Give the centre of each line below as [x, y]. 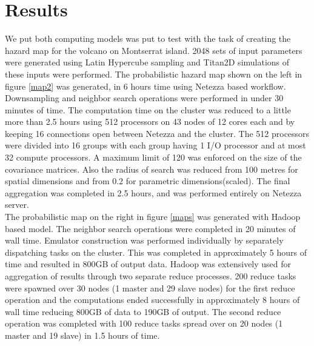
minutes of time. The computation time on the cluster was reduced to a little [148, 109]
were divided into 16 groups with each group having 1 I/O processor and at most [155, 145]
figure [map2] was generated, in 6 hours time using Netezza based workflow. [145, 86]
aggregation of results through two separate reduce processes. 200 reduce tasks [151, 276]
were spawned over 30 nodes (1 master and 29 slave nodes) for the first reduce [150, 288]
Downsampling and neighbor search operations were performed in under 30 [144, 98]
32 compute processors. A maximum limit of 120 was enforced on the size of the [153, 157]
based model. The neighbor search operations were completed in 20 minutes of [150, 228]
